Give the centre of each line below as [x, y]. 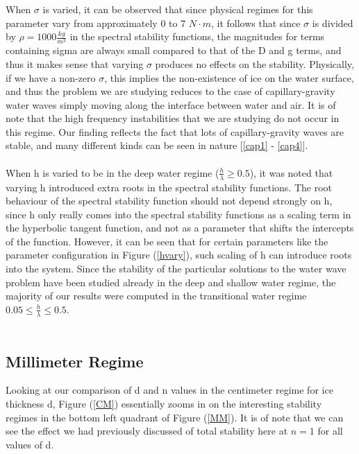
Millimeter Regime [75, 361]
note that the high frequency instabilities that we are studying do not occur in [173, 118]
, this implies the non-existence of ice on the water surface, [229, 77]
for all [330, 431]
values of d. [30, 444]
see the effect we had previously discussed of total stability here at [147, 431]
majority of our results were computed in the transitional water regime [156, 296]
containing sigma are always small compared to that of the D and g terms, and [174, 50]
